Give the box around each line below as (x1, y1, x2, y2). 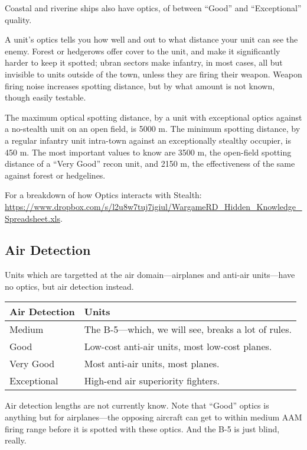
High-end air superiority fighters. (84, 374, 220, 388)
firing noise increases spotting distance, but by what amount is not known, (5, 79, 275, 92)
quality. (5, 13, 32, 25)
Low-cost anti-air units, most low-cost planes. (84, 339, 272, 354)
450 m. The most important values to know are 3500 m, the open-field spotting (5, 145, 292, 158)
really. (5, 434, 27, 446)
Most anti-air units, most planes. (84, 357, 220, 371)
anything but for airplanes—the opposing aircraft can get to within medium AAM (5, 411, 302, 423)
